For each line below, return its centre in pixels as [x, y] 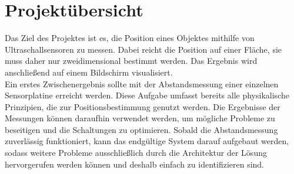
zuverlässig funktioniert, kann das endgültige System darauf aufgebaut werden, [147, 141]
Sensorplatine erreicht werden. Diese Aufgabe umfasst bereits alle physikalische [147, 95]
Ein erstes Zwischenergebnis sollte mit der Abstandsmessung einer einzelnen [142, 83]
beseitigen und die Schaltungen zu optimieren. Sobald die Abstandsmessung [141, 129]
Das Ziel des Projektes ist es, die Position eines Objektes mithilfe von [130, 38]
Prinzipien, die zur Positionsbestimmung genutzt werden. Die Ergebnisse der [143, 106]
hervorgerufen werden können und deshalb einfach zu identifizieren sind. [135, 164]
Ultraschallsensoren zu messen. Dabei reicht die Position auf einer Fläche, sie [143, 49]
